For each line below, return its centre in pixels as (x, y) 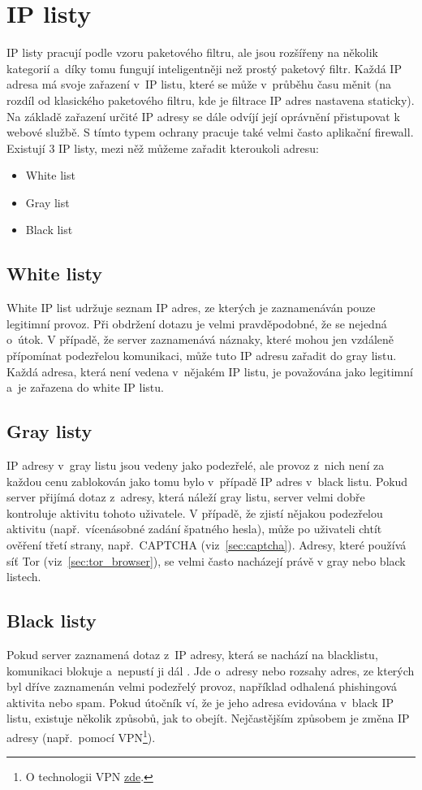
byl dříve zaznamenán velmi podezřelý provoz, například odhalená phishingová (202, 686)
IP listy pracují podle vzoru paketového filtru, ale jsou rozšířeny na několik (192, 52)
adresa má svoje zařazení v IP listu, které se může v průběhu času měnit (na (199, 84)
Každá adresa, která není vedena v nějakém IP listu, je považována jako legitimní (210, 371)
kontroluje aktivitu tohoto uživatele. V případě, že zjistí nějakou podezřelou (195, 512)
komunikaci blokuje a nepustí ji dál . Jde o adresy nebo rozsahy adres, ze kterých (211, 670)
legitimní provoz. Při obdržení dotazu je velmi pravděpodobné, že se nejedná (197, 323)
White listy (54, 273)
